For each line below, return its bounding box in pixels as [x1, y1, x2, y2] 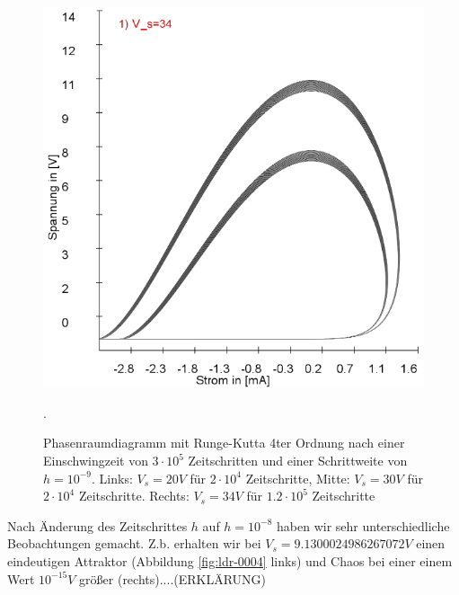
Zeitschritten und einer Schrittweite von [188, 451, 408, 470]
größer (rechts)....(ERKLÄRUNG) [79, 569, 267, 588]
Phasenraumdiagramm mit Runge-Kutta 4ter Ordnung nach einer [43, 433, 405, 452]
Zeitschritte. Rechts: [78, 486, 190, 505]
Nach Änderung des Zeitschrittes [7, 516, 188, 535]
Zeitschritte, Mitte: [245, 468, 350, 487]
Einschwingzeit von [43, 451, 148, 470]
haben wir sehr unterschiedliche [277, 516, 450, 535]
